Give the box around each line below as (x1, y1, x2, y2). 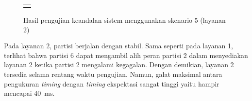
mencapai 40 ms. (4, 88, 55, 98)
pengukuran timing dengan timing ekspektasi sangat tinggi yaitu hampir (4, 78, 219, 88)
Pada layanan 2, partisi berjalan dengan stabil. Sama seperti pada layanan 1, (4, 41, 233, 51)
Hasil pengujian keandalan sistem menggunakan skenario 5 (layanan (23, 15, 226, 25)
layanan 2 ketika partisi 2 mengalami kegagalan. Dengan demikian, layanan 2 (4, 59, 234, 70)
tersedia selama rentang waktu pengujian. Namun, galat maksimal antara (4, 69, 222, 79)
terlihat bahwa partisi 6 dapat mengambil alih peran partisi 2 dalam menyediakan (4, 50, 248, 60)
